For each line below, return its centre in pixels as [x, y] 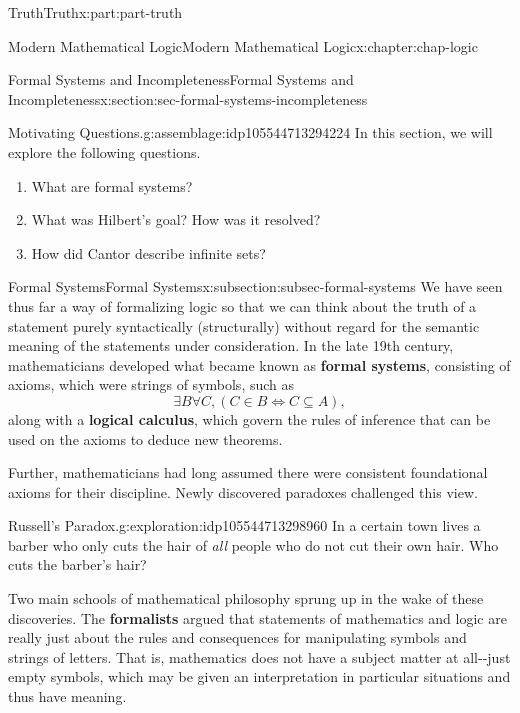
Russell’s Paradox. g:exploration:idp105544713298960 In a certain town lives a [244, 525]
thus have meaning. [67, 696]
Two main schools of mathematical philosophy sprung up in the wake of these [246, 598]
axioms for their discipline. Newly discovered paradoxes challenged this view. [243, 491]
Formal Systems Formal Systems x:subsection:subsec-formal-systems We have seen [255, 286]
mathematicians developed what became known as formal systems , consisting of [259, 364]
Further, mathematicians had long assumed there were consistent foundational [248, 472]
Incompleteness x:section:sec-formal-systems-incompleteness [188, 98]
